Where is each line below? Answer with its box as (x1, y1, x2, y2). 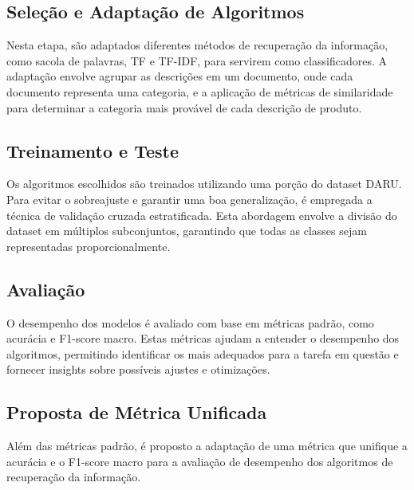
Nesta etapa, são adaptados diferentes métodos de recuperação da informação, (6, 37, 388, 53)
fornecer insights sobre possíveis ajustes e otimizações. (6, 361, 270, 378)
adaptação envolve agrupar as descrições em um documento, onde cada (6, 68, 353, 84)
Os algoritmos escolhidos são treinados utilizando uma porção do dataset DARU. (6, 175, 402, 192)
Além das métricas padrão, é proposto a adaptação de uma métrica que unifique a (6, 437, 408, 454)
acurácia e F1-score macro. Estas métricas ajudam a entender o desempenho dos (6, 330, 400, 347)
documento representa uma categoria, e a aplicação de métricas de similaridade (6, 83, 393, 100)
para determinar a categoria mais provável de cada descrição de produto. (6, 99, 362, 116)
